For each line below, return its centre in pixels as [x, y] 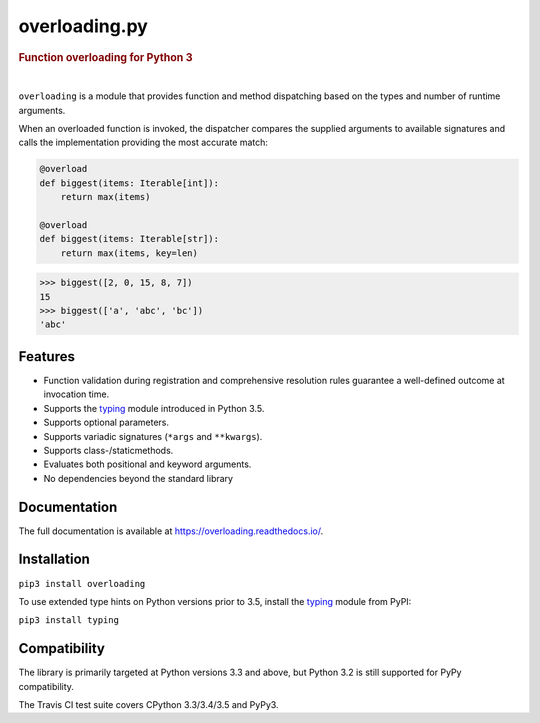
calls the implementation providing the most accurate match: [143, 142]
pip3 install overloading [82, 583]
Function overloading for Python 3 [106, 57]
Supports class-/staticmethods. [108, 450]
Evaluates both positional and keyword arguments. [147, 464]
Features [46, 356]
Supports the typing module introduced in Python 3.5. [154, 408]
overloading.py [83, 26]
